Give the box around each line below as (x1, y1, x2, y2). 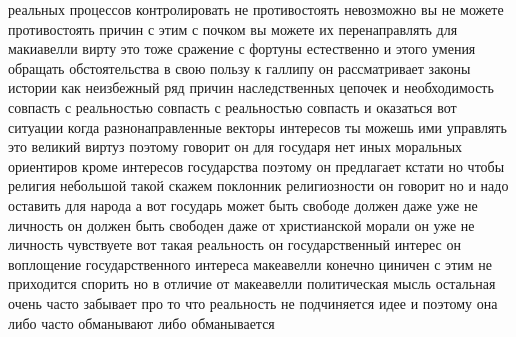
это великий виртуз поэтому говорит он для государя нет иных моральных (8, 136, 463, 157)
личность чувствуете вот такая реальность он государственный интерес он (8, 234, 461, 255)
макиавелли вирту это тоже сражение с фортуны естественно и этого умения (8, 38, 476, 59)
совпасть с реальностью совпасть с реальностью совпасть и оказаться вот (8, 96, 457, 117)
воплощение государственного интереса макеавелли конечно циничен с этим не (8, 253, 492, 274)
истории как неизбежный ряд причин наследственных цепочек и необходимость (8, 77, 494, 98)
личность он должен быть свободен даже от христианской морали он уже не (8, 214, 475, 235)
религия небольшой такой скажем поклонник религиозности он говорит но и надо (8, 175, 509, 196)
